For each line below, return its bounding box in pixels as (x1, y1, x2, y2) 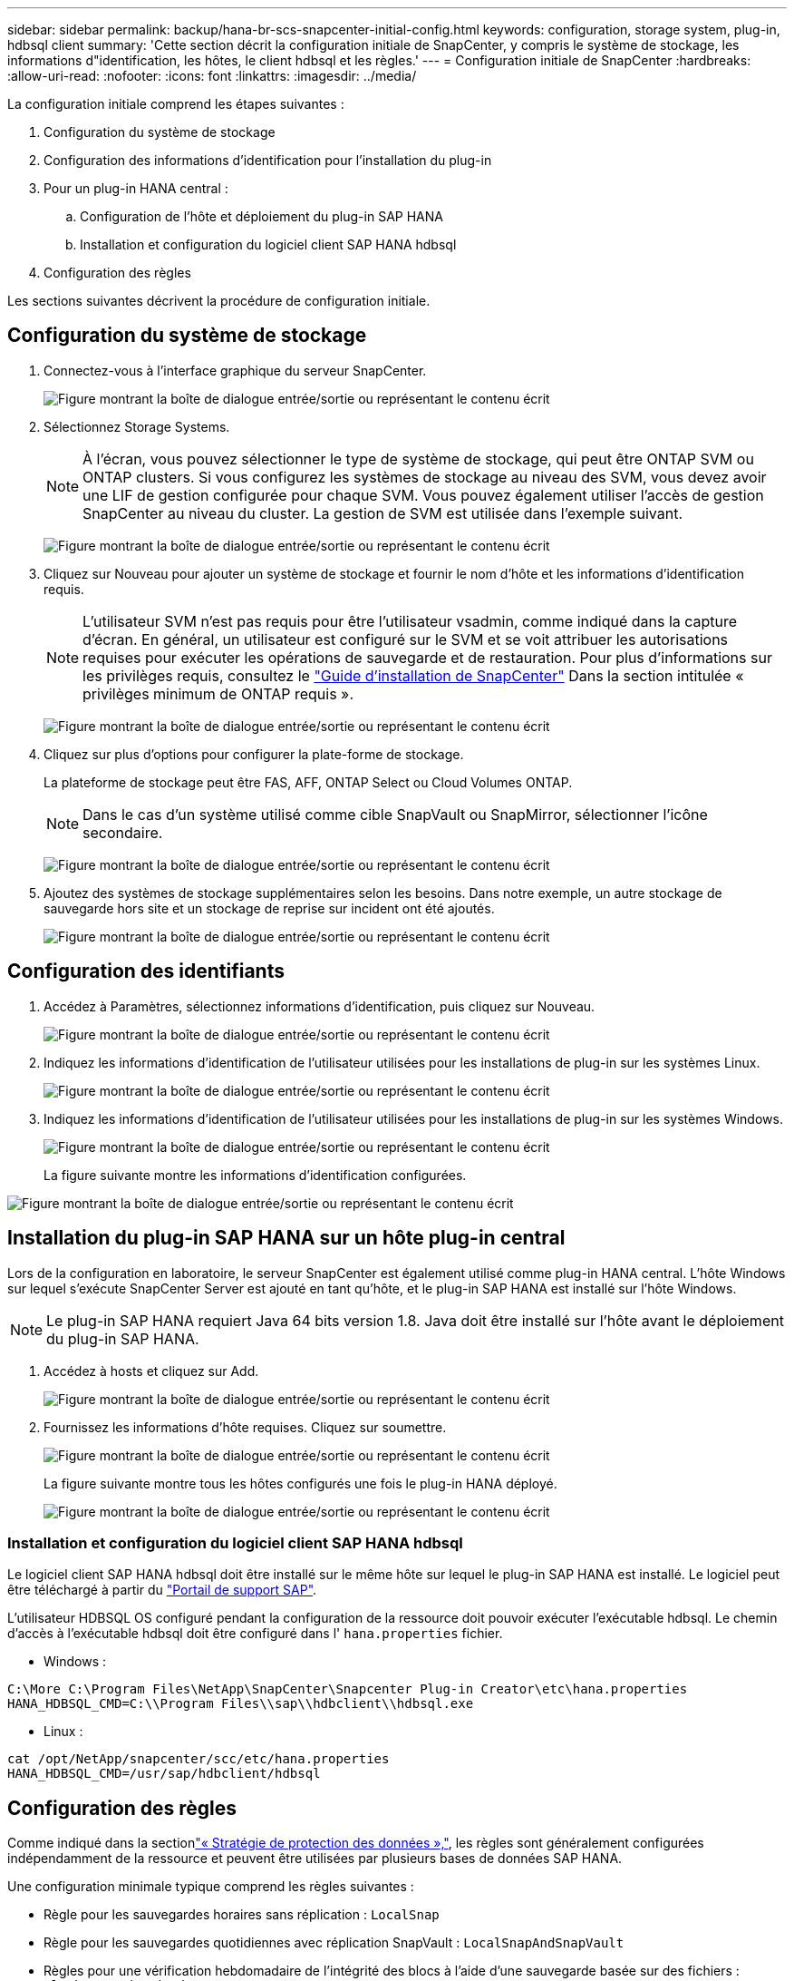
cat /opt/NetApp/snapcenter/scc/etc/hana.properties (7, 1752, 390, 1767)
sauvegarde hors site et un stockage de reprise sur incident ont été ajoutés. (44, 900, 495, 916)
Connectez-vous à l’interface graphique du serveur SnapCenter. (44, 362, 427, 378)
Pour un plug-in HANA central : (44, 181, 228, 196)
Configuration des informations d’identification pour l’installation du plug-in (44, 152, 492, 168)
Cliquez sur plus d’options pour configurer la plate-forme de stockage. (44, 746, 464, 762)
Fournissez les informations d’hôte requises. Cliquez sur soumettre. (44, 1419, 447, 1435)
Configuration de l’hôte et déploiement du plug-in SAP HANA (80, 209, 443, 224)
